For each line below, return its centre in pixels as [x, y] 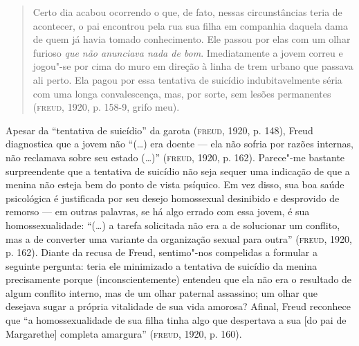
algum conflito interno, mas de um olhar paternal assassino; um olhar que [162, 292]
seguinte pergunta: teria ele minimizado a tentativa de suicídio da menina [162, 265]
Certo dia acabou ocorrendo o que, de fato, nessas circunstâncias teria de [187, 12]
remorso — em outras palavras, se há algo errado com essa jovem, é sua [158, 211]
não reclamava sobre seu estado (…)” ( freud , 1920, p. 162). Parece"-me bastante [175, 157]
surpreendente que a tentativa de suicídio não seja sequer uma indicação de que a [178, 171]
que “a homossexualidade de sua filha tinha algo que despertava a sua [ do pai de [176, 320]
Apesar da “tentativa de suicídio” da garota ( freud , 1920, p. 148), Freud [159, 130]
